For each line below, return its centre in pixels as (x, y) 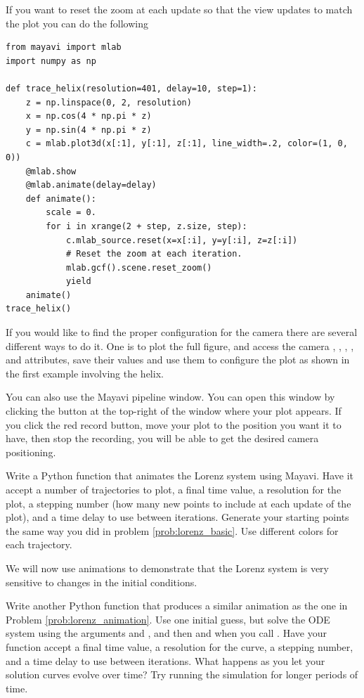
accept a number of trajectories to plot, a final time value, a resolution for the (174, 489)
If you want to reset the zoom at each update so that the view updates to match (179, 9)
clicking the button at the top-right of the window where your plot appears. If (174, 411)
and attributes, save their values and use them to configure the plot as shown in (178, 360)
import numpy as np (51, 61)
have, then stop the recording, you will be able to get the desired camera (162, 438)
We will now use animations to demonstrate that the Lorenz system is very (167, 568)
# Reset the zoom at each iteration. (154, 254)
